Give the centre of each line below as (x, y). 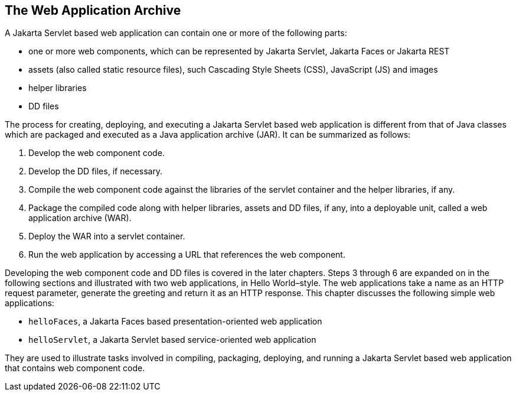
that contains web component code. (75, 368)
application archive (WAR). (80, 218)
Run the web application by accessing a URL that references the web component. (187, 255)
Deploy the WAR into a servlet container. (107, 236)
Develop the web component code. (97, 153)
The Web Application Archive (93, 10)
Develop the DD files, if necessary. (96, 171)
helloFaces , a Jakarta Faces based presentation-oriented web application (175, 322)
